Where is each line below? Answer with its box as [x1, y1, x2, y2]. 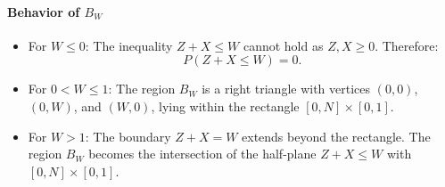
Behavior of [7, 2, 80, 20]
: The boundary [85, 126, 171, 145]
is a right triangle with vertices [202, 79, 371, 98]
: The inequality [85, 36, 173, 54]
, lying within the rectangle [151, 96, 300, 115]
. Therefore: [375, 36, 439, 54]
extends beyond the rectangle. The [242, 126, 431, 145]
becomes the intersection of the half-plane [88, 144, 317, 163]
